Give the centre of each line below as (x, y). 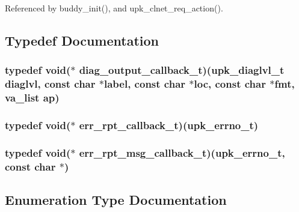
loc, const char (230, 84)
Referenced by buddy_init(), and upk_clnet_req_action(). (114, 8)
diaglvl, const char (50, 84)
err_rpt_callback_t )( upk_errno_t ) (169, 125)
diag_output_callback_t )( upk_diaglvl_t (182, 70)
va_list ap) (32, 98)
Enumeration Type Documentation (116, 200)
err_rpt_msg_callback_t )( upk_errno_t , (182, 152)
